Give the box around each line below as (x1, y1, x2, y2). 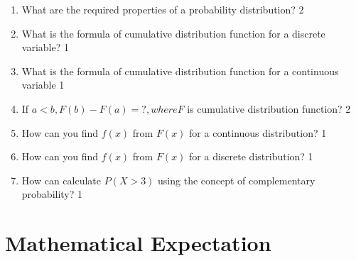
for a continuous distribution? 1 (189, 125, 327, 140)
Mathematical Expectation (5, 228, 271, 257)
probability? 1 (21, 187, 83, 201)
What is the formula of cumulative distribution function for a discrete (21, 26, 325, 40)
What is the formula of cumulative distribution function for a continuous (21, 63, 339, 78)
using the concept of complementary (158, 172, 315, 187)
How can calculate (21, 172, 101, 187)
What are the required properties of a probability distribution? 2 (21, 2, 304, 16)
